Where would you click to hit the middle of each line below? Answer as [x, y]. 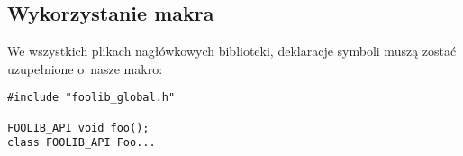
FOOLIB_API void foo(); [78, 128]
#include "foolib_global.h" [91, 98]
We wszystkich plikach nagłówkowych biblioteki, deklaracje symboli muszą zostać [232, 51]
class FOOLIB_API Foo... [82, 143]
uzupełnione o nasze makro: [85, 68]
